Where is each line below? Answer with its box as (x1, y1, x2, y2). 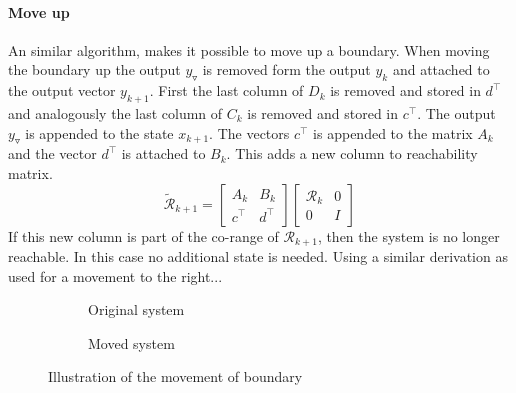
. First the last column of (149, 80, 304, 101)
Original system (88, 299, 185, 320)
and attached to (392, 59, 490, 80)
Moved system (88, 332, 175, 353)
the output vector (8, 80, 116, 101)
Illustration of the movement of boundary (48, 366, 303, 387)
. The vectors (209, 122, 290, 143)
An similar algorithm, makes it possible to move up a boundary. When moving (8, 39, 490, 60)
